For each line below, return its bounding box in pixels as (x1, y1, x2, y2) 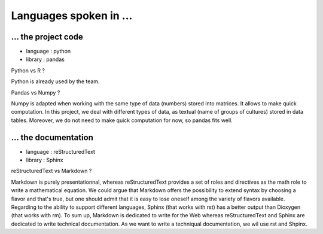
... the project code (11, 32, 84, 42)
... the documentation (11, 132, 94, 142)
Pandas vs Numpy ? (11, 89, 60, 96)
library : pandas (26, 56, 65, 63)
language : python (26, 48, 71, 55)
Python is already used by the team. (11, 78, 100, 85)
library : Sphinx (26, 156, 63, 164)
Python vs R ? (11, 66, 45, 74)
